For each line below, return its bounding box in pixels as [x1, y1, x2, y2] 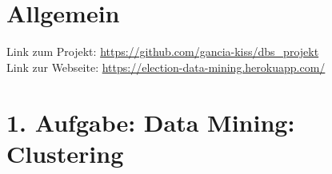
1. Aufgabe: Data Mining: [6, 105, 295, 138]
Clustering [6, 136, 124, 169]
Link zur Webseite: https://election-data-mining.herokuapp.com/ [6, 58, 326, 75]
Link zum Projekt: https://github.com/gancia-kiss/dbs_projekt [6, 43, 319, 60]
